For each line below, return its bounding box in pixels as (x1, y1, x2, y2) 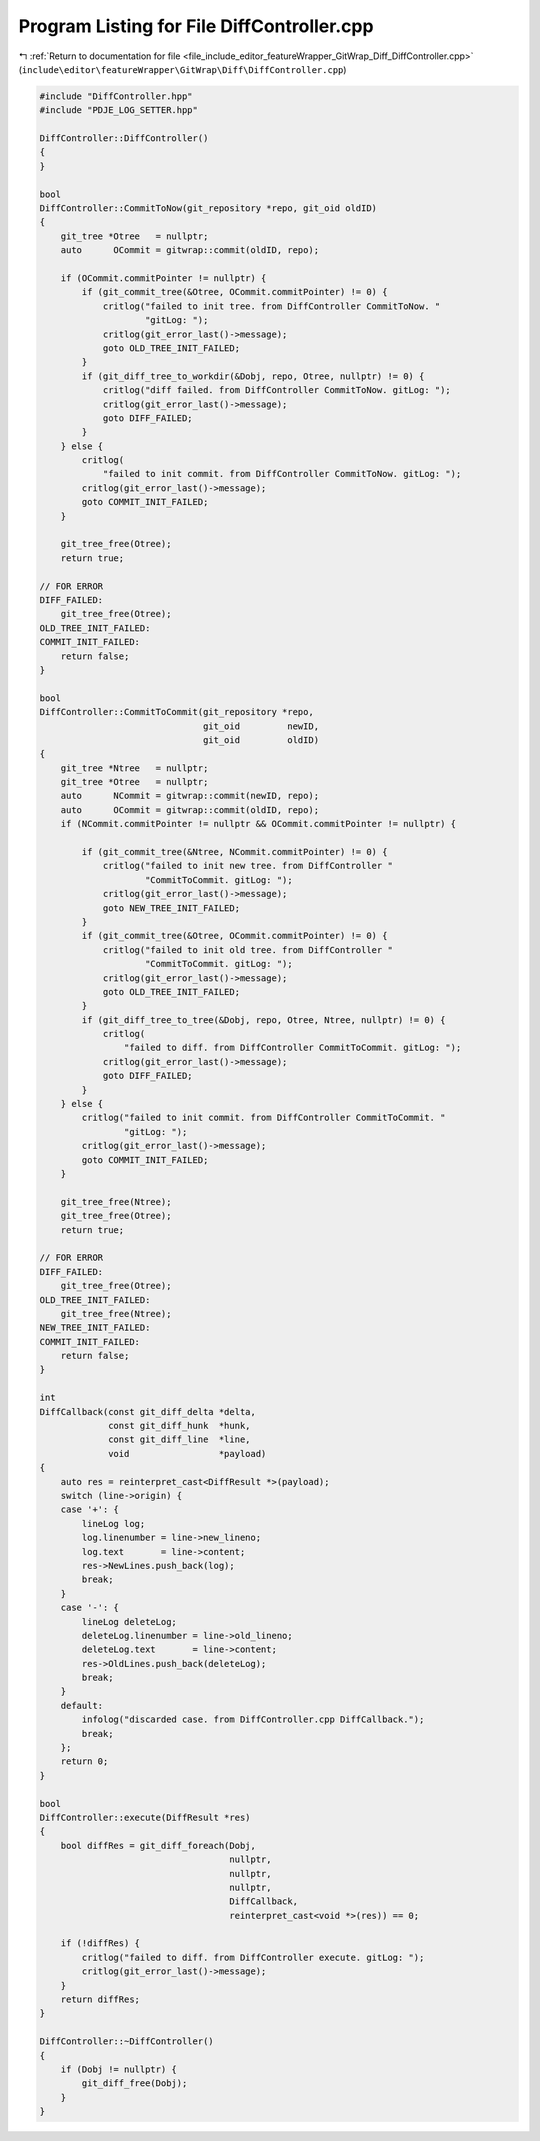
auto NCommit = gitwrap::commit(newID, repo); (60, 790, 320, 802)
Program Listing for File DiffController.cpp (18, 15, 374, 37)
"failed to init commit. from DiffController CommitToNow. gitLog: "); (102, 468, 462, 480)
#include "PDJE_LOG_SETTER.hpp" (39, 105, 199, 116)
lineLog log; (81, 1518, 146, 1529)
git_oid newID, (202, 720, 320, 732)
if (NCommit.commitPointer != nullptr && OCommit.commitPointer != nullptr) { (60, 818, 457, 830)
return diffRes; (60, 1994, 140, 2005)
